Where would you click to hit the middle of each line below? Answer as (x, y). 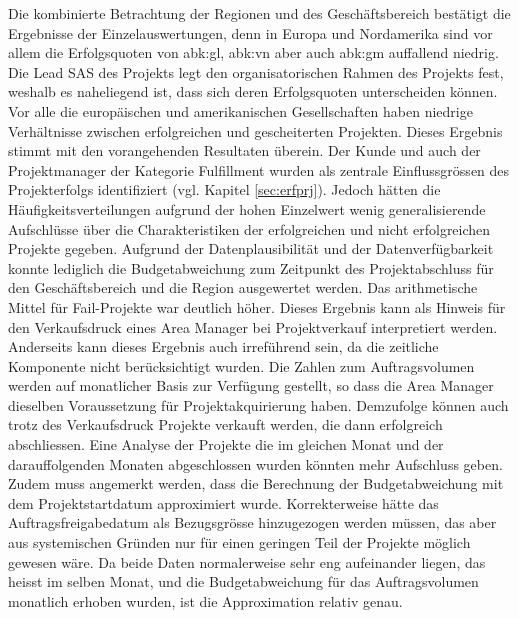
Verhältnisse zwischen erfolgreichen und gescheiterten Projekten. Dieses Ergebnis (255, 130)
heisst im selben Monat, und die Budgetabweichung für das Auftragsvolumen (243, 581)
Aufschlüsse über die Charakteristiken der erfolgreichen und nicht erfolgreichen (249, 228)
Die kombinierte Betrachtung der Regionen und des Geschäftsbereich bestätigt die (259, 13)
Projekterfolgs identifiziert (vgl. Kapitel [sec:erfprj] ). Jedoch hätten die (224, 189)
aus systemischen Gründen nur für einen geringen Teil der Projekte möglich (239, 542)
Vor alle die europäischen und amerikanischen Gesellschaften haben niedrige (240, 110)
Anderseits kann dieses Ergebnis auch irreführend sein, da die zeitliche (223, 346)
